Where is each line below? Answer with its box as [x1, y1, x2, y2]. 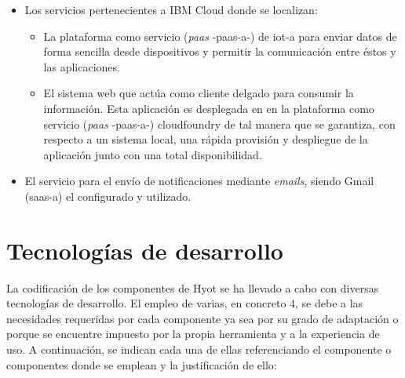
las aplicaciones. [43, 58, 120, 75]
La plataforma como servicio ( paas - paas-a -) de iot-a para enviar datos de [43, 27, 397, 44]
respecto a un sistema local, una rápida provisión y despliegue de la [43, 131, 368, 147]
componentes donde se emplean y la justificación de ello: [6, 356, 277, 373]
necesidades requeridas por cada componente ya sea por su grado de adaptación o [6, 310, 399, 326]
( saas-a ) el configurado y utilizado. [24, 187, 192, 204]
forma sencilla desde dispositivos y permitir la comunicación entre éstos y [43, 43, 396, 60]
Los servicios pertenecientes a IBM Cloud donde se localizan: [24, 2, 318, 17]
